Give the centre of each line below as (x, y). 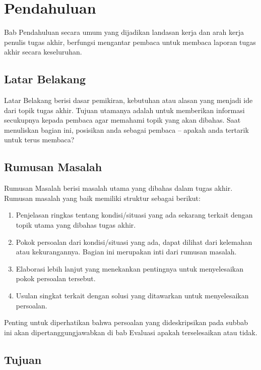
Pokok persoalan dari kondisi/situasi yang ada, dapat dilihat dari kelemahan (134, 242)
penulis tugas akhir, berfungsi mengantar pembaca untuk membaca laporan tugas (130, 42)
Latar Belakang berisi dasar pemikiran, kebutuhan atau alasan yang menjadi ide (128, 100)
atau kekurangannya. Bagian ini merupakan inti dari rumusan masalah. (126, 252)
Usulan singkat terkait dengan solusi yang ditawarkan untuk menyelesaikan (132, 296)
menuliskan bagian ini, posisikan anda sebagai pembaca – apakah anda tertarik (126, 129)
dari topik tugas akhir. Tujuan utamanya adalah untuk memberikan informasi (124, 110)
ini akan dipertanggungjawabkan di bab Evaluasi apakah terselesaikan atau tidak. (131, 332)
